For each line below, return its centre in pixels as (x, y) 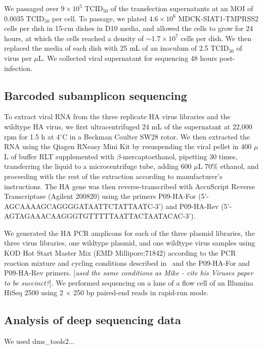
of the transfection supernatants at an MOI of (182, 8)
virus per (18, 58)
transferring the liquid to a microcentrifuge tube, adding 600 (98, 166)
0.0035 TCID (24, 18)
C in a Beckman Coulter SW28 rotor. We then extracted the (156, 136)
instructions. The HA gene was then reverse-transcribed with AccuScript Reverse (130, 186)
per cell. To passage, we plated (99, 18)
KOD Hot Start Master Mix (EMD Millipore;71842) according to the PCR (120, 253)
